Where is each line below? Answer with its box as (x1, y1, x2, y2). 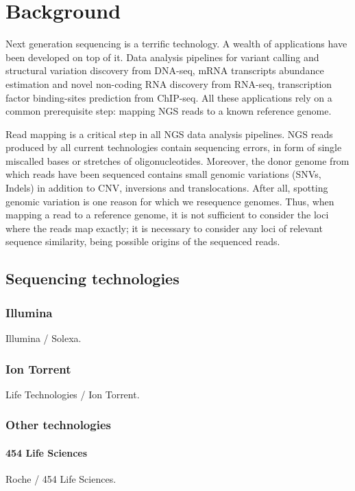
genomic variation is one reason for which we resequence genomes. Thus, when (5, 194, 334, 208)
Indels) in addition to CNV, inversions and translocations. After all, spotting (5, 181, 328, 195)
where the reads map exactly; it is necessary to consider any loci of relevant (5, 220, 323, 235)
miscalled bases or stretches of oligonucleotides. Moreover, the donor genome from (5, 153, 350, 168)
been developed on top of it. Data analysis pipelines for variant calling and (5, 49, 319, 64)
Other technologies (5, 416, 111, 433)
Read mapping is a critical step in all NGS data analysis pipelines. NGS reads (5, 126, 333, 141)
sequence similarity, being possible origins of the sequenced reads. (5, 234, 280, 249)
